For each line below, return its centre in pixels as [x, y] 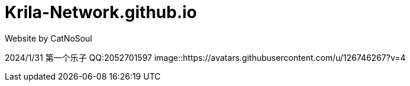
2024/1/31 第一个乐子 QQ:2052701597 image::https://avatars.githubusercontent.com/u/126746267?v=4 [205, 57]
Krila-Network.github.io [101, 12]
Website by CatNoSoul [48, 38]
